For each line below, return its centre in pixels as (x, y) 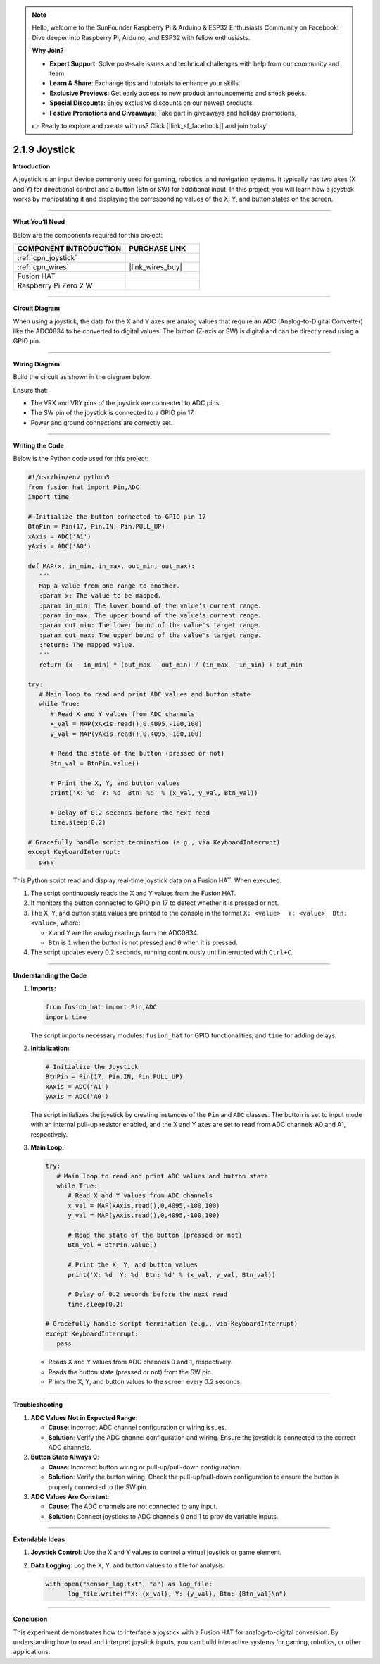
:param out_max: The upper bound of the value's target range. (150, 635)
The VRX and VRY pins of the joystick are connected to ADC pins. (126, 402)
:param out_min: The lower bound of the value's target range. (150, 625)
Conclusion (30, 1619)
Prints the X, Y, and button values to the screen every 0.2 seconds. (145, 1382)
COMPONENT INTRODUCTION (69, 249)
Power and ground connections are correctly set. (102, 422)
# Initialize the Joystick (92, 1067)
